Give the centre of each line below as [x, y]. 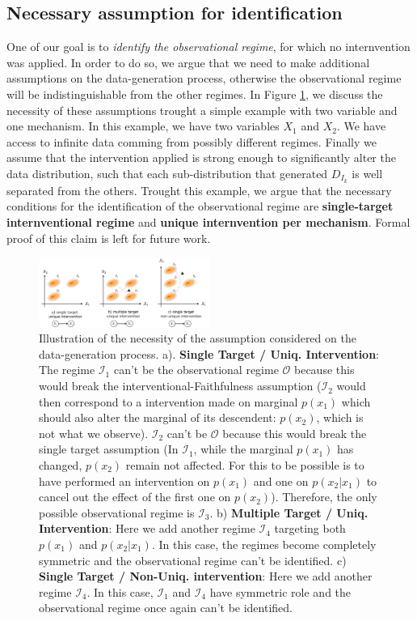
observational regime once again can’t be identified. [166, 608]
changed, [61, 465]
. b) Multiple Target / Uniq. [289, 512]
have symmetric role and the [280, 591]
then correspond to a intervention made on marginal [168, 401]
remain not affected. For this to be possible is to [245, 465]
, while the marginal [243, 449]
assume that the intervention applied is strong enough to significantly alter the [201, 157]
